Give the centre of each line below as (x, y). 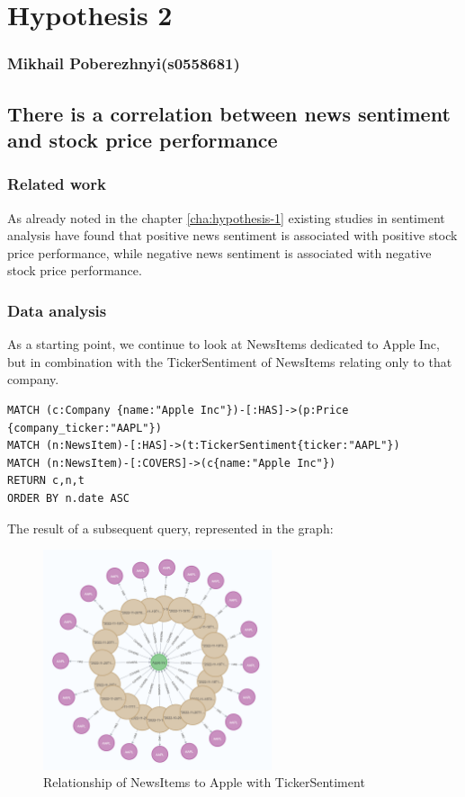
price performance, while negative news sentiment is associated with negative (219, 252)
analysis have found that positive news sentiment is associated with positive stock (232, 235)
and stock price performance (143, 139)
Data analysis (57, 310)
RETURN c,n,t (46, 481)
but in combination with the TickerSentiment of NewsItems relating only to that (230, 361)
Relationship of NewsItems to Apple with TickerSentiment (204, 782)
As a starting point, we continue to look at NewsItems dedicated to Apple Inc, (224, 344)
